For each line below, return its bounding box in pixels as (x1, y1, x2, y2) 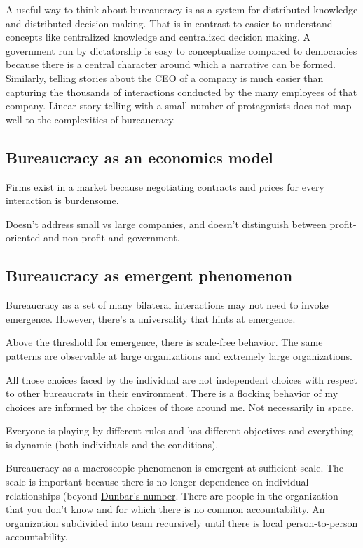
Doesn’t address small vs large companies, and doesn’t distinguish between (6, 216, 327, 231)
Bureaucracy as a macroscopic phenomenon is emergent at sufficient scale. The (6, 460, 344, 475)
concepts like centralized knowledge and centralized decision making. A (6, 29, 310, 44)
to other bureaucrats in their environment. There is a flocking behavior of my (6, 386, 338, 401)
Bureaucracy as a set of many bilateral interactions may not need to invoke (6, 298, 329, 312)
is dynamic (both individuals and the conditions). (6, 436, 219, 451)
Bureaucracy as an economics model (6, 146, 273, 168)
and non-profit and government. (43, 230, 180, 245)
